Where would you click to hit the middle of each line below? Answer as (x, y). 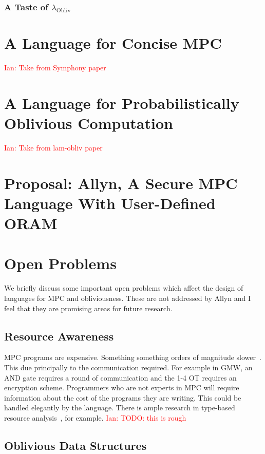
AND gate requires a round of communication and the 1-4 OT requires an (120, 377)
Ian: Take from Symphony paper (55, 67)
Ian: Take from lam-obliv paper (53, 147)
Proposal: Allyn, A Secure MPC (121, 183)
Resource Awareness (59, 336)
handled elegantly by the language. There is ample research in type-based (120, 408)
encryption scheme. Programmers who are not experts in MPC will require (122, 387)
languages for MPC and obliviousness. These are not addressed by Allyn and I (127, 298)
